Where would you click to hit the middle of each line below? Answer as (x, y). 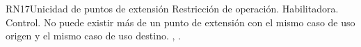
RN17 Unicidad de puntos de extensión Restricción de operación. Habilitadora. (172, 8)
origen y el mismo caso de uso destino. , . (93, 36)
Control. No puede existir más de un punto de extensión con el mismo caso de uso (180, 22)
